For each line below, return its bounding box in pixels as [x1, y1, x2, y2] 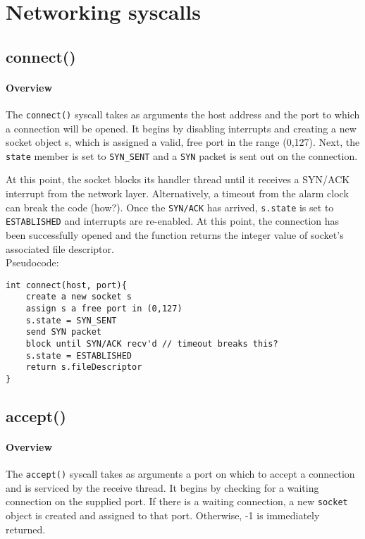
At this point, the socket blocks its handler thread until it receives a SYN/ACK [6, 172, 350, 187]
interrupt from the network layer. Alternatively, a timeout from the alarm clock [6, 186, 349, 201]
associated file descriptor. [6, 241, 114, 256]
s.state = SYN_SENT [25, 315, 117, 326]
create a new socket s [25, 292, 132, 302]
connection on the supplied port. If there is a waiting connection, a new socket [6, 494, 348, 509]
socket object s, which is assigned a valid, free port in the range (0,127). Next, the [6, 135, 360, 149]
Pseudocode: [6, 255, 59, 270]
